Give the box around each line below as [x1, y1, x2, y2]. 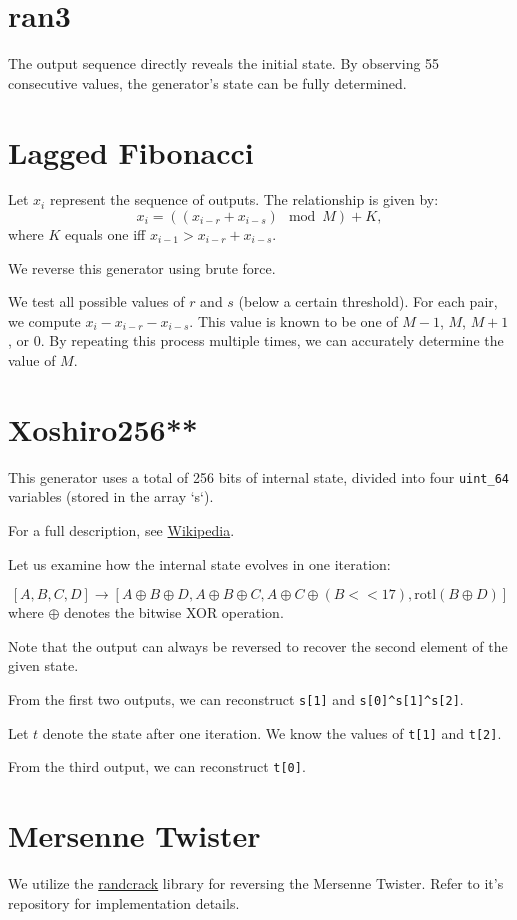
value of [8, 350, 56, 370]
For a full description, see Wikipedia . [8, 519, 235, 540]
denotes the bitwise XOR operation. [64, 602, 284, 623]
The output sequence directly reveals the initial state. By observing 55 [8, 53, 440, 74]
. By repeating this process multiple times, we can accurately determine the [40, 330, 504, 351]
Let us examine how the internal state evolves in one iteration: [8, 553, 391, 574]
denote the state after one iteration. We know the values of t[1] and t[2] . [42, 722, 502, 743]
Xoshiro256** [8, 408, 198, 449]
